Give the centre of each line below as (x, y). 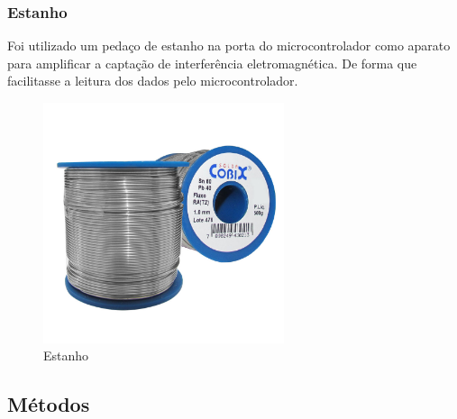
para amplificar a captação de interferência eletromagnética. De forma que (212, 63)
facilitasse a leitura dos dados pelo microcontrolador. (153, 81)
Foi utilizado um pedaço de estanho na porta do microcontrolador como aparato (229, 46)
